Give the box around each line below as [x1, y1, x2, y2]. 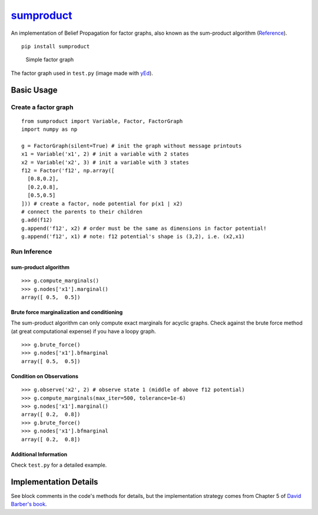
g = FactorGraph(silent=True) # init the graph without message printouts [21, 142, 242, 149]
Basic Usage [11, 85, 58, 95]
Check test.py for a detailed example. [11, 461, 107, 468]
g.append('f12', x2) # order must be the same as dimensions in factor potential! [21, 225, 267, 232]
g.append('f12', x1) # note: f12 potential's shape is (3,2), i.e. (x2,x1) [21, 233, 245, 240]
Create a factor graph [11, 103, 74, 111]
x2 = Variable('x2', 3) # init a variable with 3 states [21, 159, 190, 166]
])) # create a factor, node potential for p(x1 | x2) [21, 200, 183, 207]
